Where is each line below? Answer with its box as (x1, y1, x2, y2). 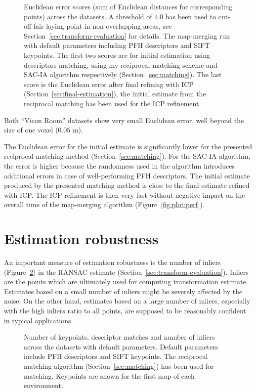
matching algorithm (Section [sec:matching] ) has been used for (24, 360, 214, 371)
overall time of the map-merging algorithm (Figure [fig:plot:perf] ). (4, 199, 205, 210)
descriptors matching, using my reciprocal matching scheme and (24, 59, 217, 70)
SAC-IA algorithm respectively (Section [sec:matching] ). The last (24, 69, 222, 80)
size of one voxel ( (4, 125, 58, 135)
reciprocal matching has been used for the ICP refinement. (24, 98, 201, 108)
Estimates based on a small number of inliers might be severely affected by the (4, 286, 243, 296)
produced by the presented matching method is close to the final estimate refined (4, 180, 250, 190)
